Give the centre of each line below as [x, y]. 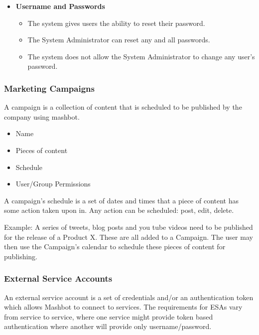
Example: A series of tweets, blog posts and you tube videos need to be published [129, 227]
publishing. [21, 256]
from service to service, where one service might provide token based [109, 316]
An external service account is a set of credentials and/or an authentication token [129, 297]
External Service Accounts [58, 278]
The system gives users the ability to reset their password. [116, 23]
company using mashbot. [42, 116]
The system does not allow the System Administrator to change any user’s [141, 56]
